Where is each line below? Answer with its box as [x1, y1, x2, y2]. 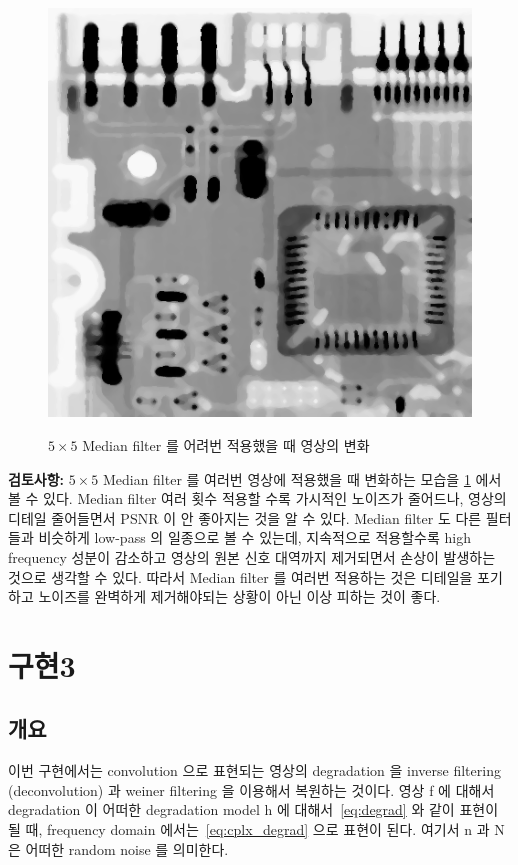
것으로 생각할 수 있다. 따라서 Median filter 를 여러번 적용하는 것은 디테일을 [8, 566, 473, 587]
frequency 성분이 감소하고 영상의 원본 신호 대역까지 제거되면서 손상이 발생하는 [8, 546, 496, 567]
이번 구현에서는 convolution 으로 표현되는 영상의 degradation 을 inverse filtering [8, 760, 501, 781]
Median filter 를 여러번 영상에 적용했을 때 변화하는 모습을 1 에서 [102, 468, 502, 489]
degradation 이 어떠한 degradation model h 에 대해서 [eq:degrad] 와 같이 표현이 [8, 799, 499, 820]
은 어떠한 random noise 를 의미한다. [8, 838, 229, 859]
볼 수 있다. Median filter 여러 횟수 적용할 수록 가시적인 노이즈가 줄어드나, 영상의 [8, 488, 507, 509]
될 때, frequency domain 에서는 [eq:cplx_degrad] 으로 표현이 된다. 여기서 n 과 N [8, 819, 505, 840]
